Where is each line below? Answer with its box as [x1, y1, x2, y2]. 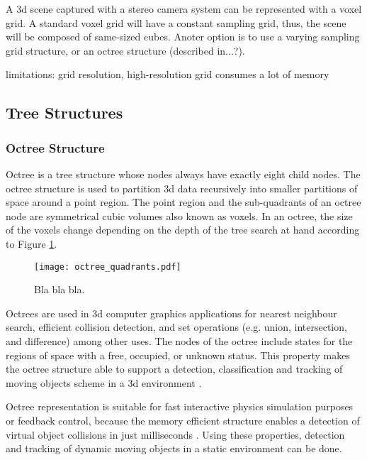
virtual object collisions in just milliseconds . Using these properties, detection [6, 427, 345, 442]
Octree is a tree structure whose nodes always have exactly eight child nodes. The [6, 166, 361, 181]
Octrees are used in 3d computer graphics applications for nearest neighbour [6, 305, 337, 320]
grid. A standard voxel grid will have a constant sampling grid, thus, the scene [6, 15, 346, 30]
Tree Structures [6, 102, 123, 124]
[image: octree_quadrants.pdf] [34, 261, 181, 272]
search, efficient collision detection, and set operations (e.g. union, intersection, [6, 319, 347, 334]
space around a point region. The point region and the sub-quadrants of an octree [6, 195, 361, 209]
